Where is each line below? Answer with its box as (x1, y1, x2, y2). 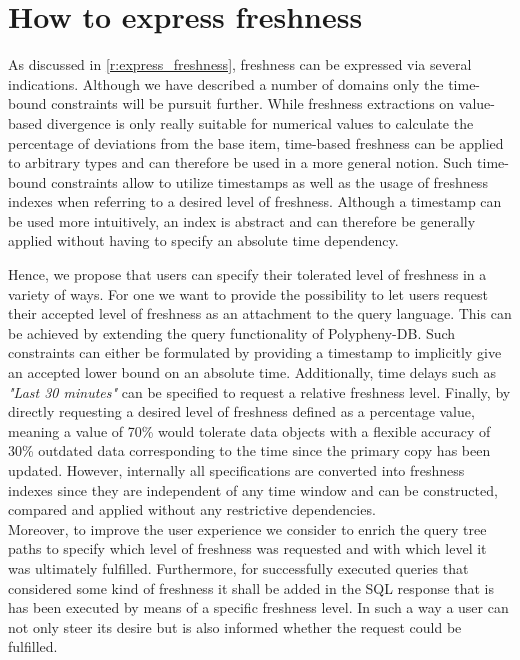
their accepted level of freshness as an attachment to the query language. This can (8, 303, 512, 324)
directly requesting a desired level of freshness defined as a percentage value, (8, 401, 475, 422)
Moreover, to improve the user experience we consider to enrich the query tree (8, 518, 487, 539)
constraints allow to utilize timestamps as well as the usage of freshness (51, 171, 488, 192)
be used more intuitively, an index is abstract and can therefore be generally (8, 210, 476, 231)
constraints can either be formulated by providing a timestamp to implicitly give (8, 342, 502, 363)
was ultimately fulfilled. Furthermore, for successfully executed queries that (8, 557, 469, 578)
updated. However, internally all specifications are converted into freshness (8, 460, 465, 480)
